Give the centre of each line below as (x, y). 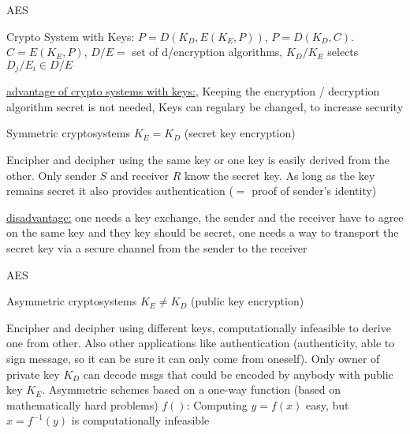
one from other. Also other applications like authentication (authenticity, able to (201, 343)
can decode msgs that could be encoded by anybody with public (238, 374)
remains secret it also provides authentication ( (120, 191)
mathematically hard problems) (82, 404)
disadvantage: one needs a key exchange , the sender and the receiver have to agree (205, 217)
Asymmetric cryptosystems (72, 301)
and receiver (140, 175)
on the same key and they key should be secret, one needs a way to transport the (203, 232)
